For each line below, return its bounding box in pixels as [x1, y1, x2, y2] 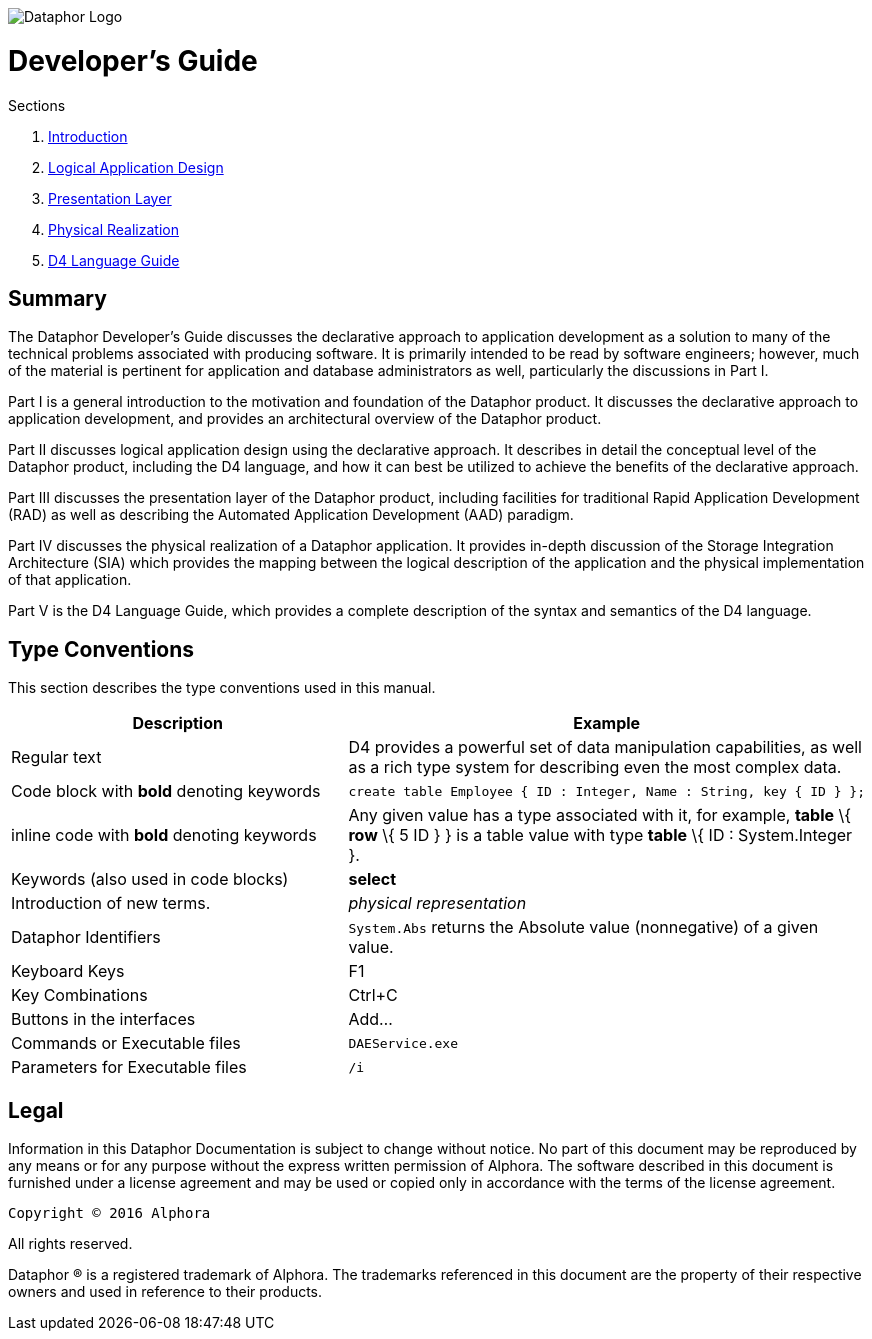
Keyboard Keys [11, 961, 125, 982]
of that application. [8, 571, 132, 589]
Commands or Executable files [11, 1033, 241, 1054]
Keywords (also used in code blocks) [11, 869, 289, 890]
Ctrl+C [348, 985, 398, 1006]
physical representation [348, 893, 527, 914]
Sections [8, 96, 66, 114]
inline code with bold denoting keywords [11, 825, 317, 846]
